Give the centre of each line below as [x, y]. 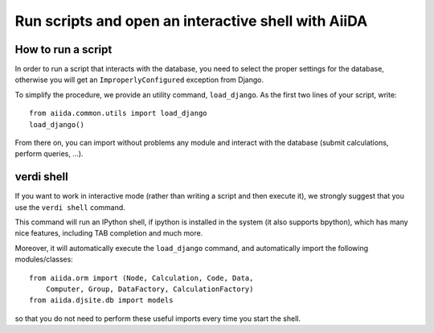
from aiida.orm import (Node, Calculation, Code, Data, [141, 278]
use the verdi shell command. [70, 207]
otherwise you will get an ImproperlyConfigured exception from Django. [139, 80]
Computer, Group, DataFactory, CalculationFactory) [149, 289]
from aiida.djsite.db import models [101, 300]
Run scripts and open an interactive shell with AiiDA [191, 21]
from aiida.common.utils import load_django [119, 113]
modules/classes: [44, 259]
